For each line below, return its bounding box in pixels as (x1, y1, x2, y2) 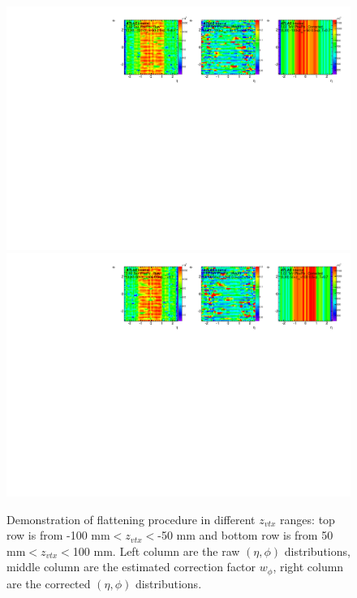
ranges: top (280, 510, 335, 527)
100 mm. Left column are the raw (72, 542, 240, 559)
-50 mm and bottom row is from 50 (157, 527, 333, 544)
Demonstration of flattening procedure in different (6, 510, 256, 527)
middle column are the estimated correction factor (6, 558, 256, 575)
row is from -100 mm (6, 527, 110, 544)
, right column (273, 558, 344, 575)
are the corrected (6, 574, 91, 592)
